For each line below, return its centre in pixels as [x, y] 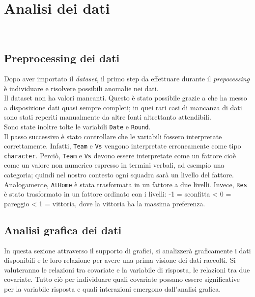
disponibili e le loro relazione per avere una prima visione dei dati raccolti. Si [120, 260]
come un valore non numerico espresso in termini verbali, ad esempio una [114, 165]
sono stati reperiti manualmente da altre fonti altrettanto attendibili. [108, 117]
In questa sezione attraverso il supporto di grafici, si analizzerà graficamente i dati [127, 250]
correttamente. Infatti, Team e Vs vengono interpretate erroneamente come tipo [123, 146]
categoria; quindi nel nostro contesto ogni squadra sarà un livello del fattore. [119, 175]
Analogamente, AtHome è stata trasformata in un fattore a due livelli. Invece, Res [126, 184]
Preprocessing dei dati [62, 58]
